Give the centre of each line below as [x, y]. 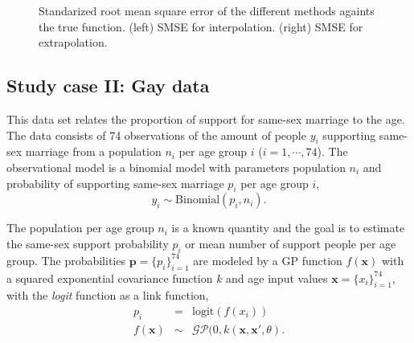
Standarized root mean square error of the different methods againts [207, 10]
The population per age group [80, 228]
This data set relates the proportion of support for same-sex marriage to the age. [206, 118]
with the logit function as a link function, [108, 295]
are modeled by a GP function [268, 260]
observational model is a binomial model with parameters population [176, 167]
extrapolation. [73, 42]
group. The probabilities [66, 260]
